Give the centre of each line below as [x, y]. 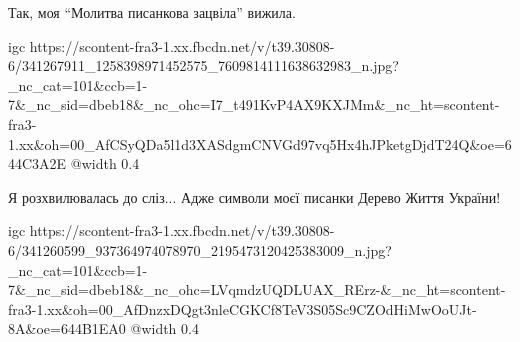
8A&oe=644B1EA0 [67, 328]
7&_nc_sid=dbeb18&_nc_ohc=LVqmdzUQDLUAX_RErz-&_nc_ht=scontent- [257, 289]
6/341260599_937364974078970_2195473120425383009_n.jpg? [200, 249]
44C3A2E [37, 163]
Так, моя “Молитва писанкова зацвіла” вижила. [152, 12]
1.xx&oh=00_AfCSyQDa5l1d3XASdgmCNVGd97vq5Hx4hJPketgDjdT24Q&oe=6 [260, 143]
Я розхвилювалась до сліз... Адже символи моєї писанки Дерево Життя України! [254, 196]
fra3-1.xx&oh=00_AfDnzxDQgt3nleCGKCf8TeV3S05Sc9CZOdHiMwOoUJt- [242, 308]
